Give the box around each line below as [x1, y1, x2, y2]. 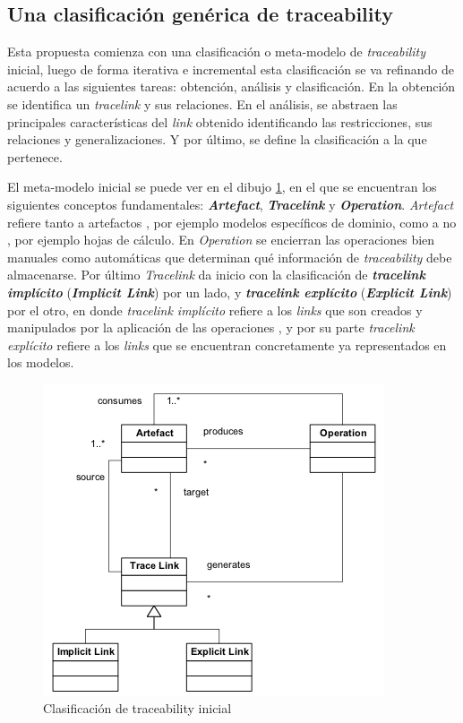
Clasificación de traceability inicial [43, 699, 232, 718]
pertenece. [7, 147, 63, 166]
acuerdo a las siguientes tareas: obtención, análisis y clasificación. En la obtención [7, 77, 456, 96]
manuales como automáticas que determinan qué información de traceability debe [7, 247, 452, 266]
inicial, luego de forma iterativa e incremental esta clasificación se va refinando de [7, 59, 454, 78]
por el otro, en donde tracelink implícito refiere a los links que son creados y [7, 300, 423, 319]
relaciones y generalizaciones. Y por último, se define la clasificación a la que [7, 130, 427, 149]
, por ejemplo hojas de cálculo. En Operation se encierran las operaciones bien [7, 230, 435, 249]
